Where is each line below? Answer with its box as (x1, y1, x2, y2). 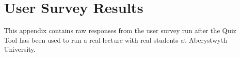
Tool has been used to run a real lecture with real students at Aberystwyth (4, 34, 227, 45)
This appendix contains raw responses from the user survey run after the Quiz (4, 25, 237, 35)
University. (4, 44, 36, 54)
